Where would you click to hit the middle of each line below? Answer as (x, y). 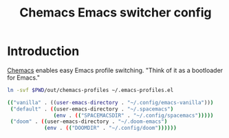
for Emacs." (23, 78)
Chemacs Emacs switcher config (116, 13)
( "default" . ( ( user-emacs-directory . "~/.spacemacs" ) (92, 109)
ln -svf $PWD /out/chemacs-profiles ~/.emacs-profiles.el (90, 90)
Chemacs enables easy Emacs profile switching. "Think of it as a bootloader (115, 70)
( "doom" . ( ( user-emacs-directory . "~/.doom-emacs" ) (89, 122)
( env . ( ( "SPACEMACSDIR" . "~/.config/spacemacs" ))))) (133, 115)
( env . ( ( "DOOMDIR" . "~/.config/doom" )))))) (110, 128)
